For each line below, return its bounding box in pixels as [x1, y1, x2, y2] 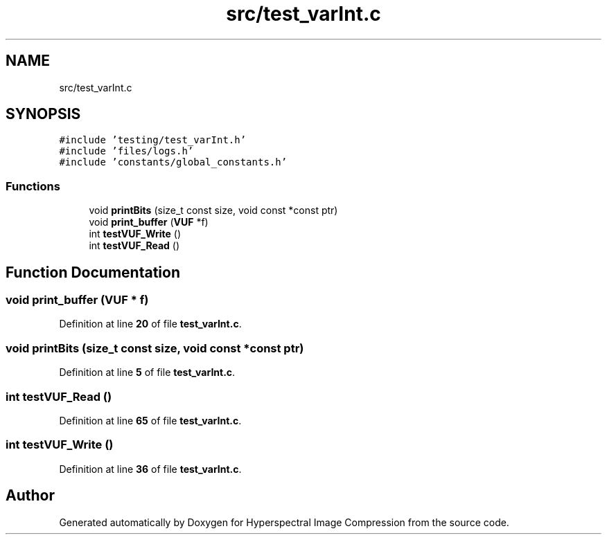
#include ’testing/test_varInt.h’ [59, 134, 247, 146]
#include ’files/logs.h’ [59, 145, 194, 157]
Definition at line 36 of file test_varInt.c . [59, 462, 242, 475]
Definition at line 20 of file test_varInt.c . [59, 318, 242, 330]
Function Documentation [6, 263, 180, 281]
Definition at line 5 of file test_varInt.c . [59, 366, 236, 379]
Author [6, 487, 55, 505]
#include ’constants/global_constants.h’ [59, 156, 288, 168]
